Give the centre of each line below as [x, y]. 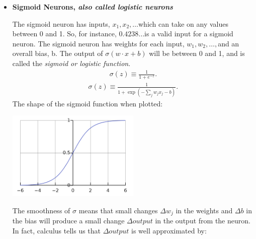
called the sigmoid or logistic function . [71, 63]
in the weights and [204, 210]
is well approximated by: [169, 230]
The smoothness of [41, 210]
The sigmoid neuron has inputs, [61, 23]
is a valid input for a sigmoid [189, 34]
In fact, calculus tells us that [57, 230]
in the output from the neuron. [203, 221]
